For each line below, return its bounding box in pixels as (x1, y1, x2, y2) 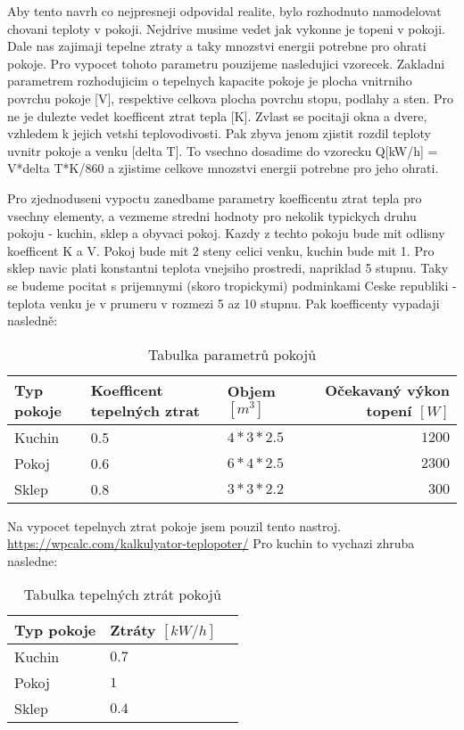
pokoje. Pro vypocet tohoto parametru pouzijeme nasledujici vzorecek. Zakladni (7, 53, 445, 72)
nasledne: (7, 551, 58, 570)
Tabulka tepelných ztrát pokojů (23, 584, 221, 605)
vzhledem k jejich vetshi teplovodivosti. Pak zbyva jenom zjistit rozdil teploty (7, 124, 431, 143)
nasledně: (7, 311, 58, 330)
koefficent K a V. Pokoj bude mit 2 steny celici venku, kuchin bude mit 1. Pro (7, 241, 435, 259)
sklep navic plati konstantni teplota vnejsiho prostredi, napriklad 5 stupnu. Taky (7, 258, 449, 277)
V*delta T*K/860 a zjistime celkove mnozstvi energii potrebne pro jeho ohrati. (7, 159, 439, 177)
